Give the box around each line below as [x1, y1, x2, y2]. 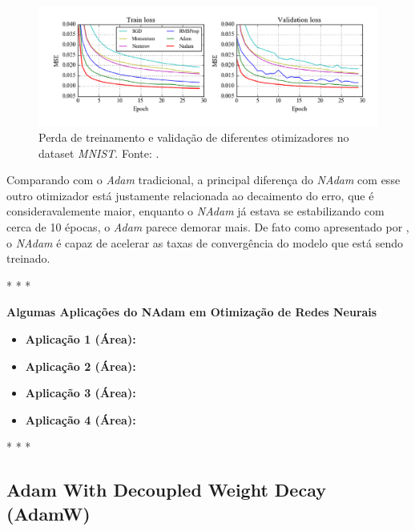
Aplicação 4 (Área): [25, 411, 136, 428]
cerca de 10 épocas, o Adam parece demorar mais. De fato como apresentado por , [6, 219, 409, 235]
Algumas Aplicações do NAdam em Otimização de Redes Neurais [6, 304, 377, 320]
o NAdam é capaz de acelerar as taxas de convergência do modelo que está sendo [6, 234, 403, 251]
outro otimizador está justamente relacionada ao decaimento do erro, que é [6, 187, 374, 203]
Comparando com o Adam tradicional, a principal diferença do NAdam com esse [6, 171, 401, 188]
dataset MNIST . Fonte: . [38, 144, 159, 161]
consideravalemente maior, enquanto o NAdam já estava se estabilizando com [6, 203, 385, 219]
